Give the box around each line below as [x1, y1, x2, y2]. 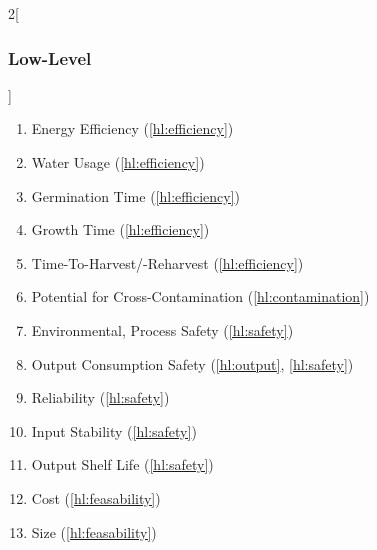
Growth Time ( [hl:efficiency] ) [31, 219, 210, 240]
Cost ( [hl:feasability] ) [31, 487, 161, 508]
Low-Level [8, 45, 92, 70]
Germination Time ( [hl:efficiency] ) [31, 185, 241, 206]
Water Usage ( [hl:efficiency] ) [31, 152, 205, 172]
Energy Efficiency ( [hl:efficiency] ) [31, 118, 234, 139]
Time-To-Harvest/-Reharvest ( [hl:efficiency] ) [31, 252, 304, 273]
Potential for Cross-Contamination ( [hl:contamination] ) [31, 286, 370, 307]
